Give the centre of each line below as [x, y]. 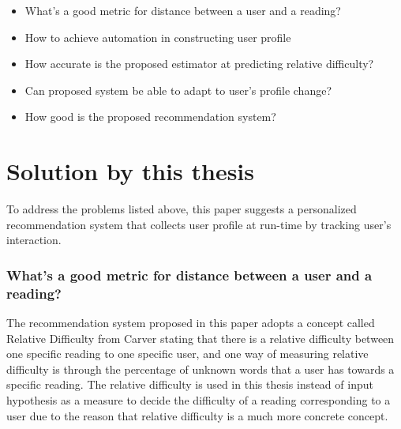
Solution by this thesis [130, 171]
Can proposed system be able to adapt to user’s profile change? [178, 90]
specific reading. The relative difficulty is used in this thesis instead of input [190, 384]
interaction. [34, 240]
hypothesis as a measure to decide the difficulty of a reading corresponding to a [199, 399]
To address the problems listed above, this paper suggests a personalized [182, 209]
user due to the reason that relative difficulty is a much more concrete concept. [197, 415]
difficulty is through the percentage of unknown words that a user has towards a [200, 369]
